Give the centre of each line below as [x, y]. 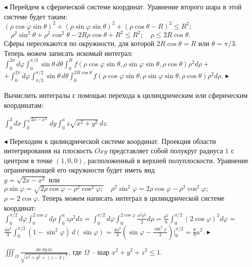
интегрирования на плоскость [48, 151]
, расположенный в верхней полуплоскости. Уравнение [166, 160]
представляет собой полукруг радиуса [166, 151]
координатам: [24, 105]
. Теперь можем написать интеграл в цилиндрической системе [131, 198]
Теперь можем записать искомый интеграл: [68, 53]
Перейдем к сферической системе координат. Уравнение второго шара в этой [126, 6]
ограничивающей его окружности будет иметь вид [80, 170]
